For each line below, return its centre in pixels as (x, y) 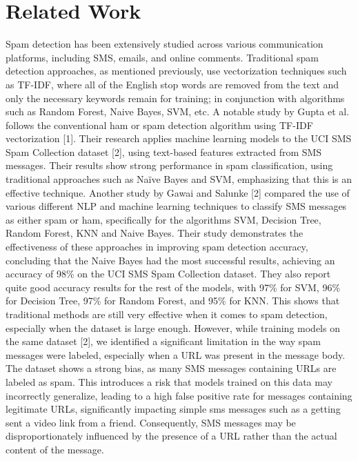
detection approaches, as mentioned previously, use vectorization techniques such (176, 71)
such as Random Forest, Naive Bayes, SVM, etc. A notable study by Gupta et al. (178, 111)
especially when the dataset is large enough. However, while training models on (173, 327)
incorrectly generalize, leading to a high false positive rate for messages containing (179, 395)
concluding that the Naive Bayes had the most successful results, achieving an (170, 260)
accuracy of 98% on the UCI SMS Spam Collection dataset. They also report (168, 274)
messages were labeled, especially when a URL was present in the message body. (176, 354)
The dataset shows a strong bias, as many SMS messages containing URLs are (171, 368)
